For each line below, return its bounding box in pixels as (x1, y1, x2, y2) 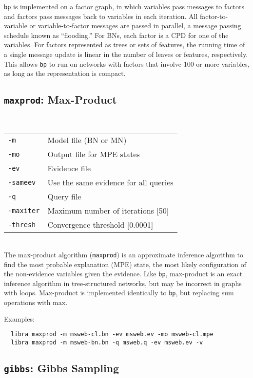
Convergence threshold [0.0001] (47, 219, 154, 231)
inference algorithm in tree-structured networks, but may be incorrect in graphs (4, 278, 242, 288)
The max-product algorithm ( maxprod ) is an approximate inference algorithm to (4, 249, 244, 259)
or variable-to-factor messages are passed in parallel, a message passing (29, 20, 241, 31)
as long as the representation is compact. (4, 68, 126, 78)
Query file (47, 191, 81, 202)
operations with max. (4, 297, 68, 307)
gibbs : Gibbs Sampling (4, 360, 119, 375)
